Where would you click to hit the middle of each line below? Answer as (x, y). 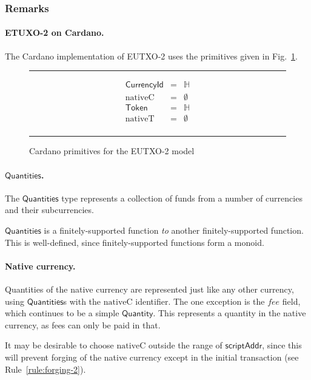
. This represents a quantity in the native (229, 313)
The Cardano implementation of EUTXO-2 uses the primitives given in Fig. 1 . (151, 56)
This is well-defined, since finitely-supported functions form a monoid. (135, 242)
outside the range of (186, 345)
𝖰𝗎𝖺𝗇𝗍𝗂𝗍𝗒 (138, 314)
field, (291, 301)
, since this (282, 345)
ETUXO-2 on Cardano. (55, 32)
